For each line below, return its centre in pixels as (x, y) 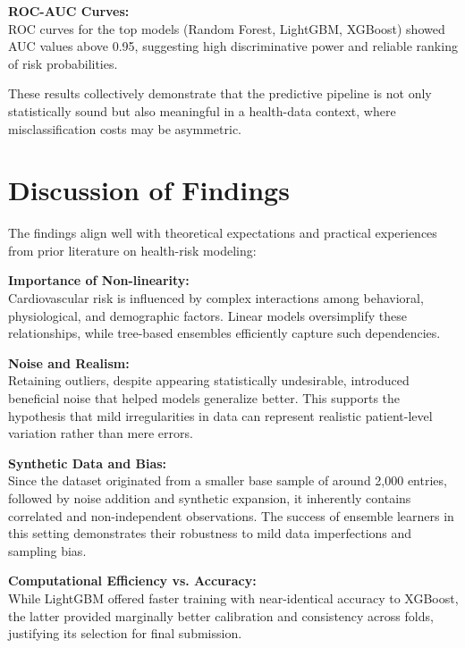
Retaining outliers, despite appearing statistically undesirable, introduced (209, 380)
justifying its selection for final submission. (125, 633)
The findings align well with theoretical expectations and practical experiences (223, 233)
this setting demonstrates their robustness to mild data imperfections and (210, 533)
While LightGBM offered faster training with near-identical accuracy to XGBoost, (233, 598)
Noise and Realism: (69, 362)
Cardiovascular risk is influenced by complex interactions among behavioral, (216, 298)
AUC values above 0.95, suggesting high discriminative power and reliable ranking (233, 46)
